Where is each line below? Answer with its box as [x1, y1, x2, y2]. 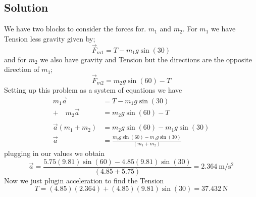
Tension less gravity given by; [4, 33, 95, 44]
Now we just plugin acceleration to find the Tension [4, 175, 164, 185]
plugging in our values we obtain [4, 148, 105, 159]
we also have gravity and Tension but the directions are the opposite [40, 54, 252, 64]
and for [4, 54, 27, 64]
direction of [4, 64, 39, 74]
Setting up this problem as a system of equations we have [4, 85, 182, 95]
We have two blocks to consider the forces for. [4, 23, 146, 34]
